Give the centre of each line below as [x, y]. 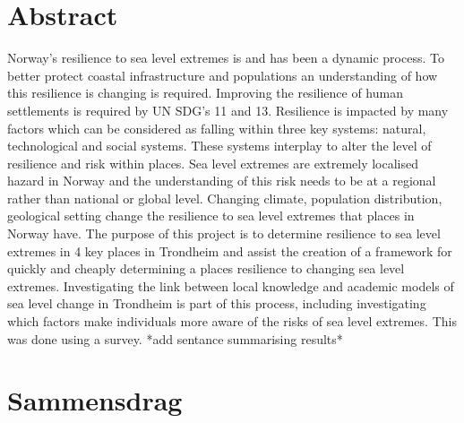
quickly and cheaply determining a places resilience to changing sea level [206, 268]
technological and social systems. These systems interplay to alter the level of [219, 146]
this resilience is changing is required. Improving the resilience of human [205, 93]
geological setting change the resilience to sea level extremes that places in [211, 216]
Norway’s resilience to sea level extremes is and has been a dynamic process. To [226, 58]
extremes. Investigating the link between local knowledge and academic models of [231, 285]
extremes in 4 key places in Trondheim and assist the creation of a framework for [230, 250]
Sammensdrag [95, 400]
